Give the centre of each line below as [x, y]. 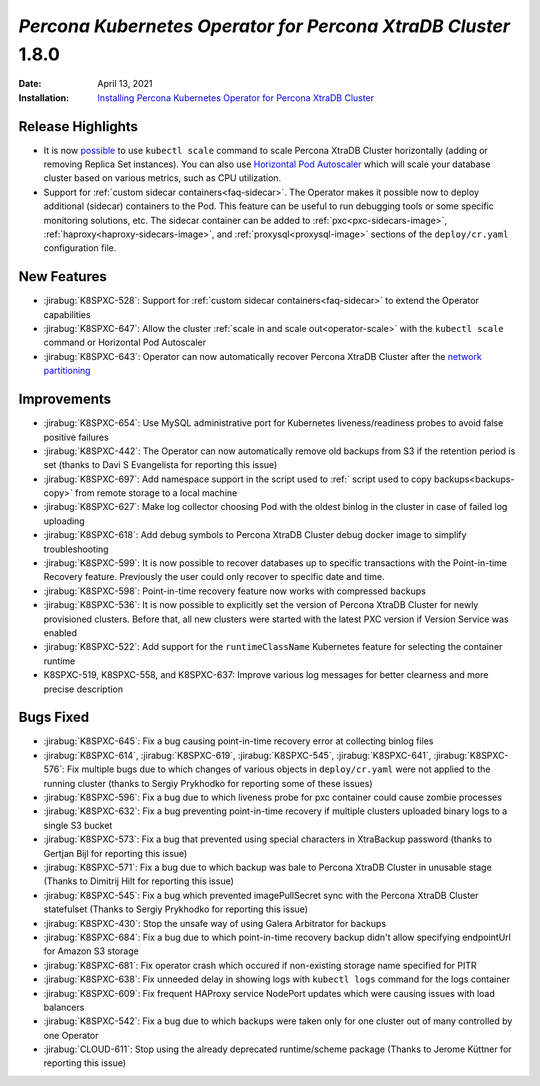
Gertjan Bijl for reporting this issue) [115, 853]
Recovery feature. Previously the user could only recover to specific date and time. [214, 577]
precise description [83, 689]
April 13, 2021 [125, 84]
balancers [64, 1007]
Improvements [65, 399]
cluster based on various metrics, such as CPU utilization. [162, 178]
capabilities [67, 314]
